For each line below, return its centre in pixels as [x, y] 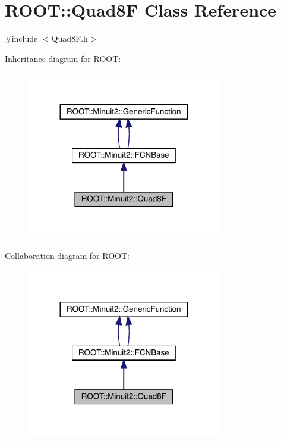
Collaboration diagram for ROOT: [67, 255]
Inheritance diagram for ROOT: [63, 58]
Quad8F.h [70, 38]
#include [21, 38]
